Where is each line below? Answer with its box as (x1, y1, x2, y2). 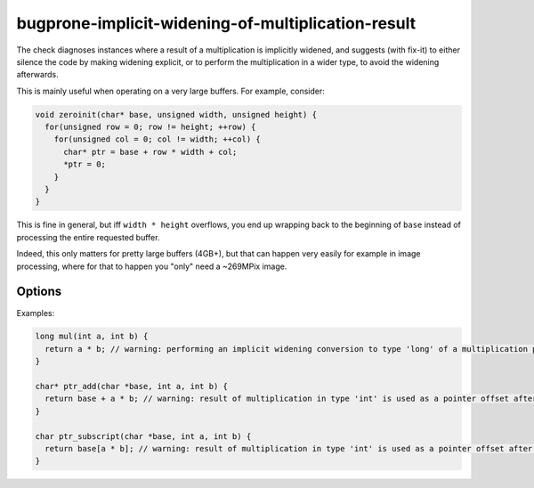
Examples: (16, 307, 55, 318)
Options (16, 284, 62, 299)
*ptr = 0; (63, 159, 107, 169)
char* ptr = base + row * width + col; (63, 147, 238, 157)
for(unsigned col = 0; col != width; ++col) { (53, 134, 262, 144)
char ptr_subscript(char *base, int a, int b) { (35, 431, 252, 441)
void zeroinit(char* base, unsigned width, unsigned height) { (35, 110, 318, 119)
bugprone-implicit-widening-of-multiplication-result (16, 13, 417, 33)
